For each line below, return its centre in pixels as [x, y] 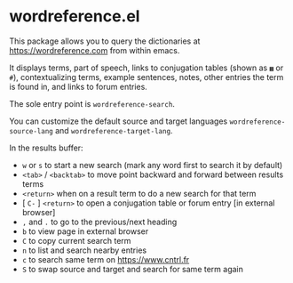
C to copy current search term [76, 240]
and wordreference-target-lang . [114, 130]
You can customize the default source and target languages [119, 121]
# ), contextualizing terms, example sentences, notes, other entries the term [146, 77]
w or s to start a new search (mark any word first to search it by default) [152, 165]
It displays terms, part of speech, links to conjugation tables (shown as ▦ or [146, 68]
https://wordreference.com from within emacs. [95, 50]
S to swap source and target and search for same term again [133, 269]
